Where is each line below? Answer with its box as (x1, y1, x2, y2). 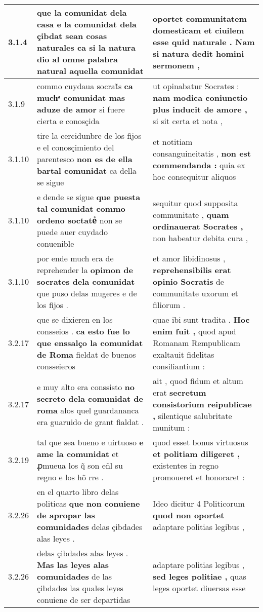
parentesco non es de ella (36, 153, 133, 165)
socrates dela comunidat (36, 276, 135, 287)
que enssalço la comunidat (36, 337, 143, 349)
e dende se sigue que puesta (36, 191, 141, 203)
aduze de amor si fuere (36, 103, 125, 115)
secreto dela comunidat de (36, 392, 143, 404)
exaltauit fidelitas (153, 349, 214, 360)
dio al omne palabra (36, 53, 118, 65)
